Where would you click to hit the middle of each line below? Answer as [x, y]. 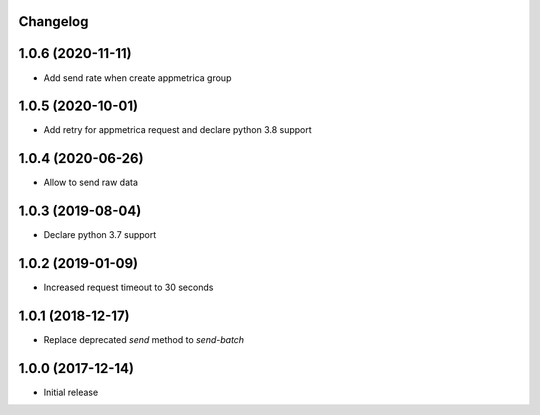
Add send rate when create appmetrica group [137, 77]
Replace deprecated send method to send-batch [144, 340]
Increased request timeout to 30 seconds [128, 287]
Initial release [71, 392]
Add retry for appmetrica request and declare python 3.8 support [177, 130]
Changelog [53, 21]
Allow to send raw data [91, 182]
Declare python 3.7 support [100, 235]
